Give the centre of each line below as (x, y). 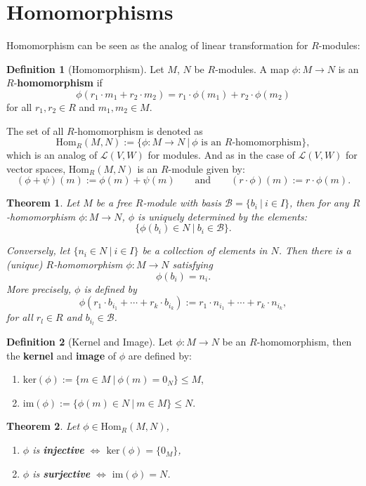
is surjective (61, 473)
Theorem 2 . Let (43, 426)
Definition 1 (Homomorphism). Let (85, 68)
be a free (114, 203)
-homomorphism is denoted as (138, 130)
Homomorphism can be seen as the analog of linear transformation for (157, 45)
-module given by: (207, 168)
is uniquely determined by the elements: (223, 216)
